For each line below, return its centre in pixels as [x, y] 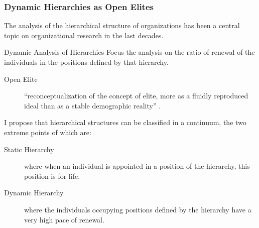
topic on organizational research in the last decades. [84, 35]
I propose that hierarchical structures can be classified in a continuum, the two [125, 122]
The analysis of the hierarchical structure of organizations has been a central [122, 25]
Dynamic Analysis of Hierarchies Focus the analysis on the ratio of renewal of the [129, 52]
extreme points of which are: [48, 132]
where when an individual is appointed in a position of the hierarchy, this [137, 166]
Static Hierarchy [29, 149]
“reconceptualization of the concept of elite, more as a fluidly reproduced [136, 96]
